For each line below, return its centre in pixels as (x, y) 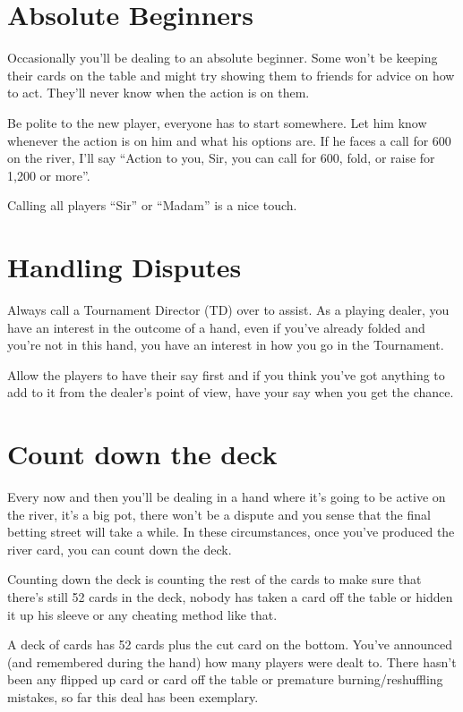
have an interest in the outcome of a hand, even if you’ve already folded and (216, 327)
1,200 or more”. (49, 175)
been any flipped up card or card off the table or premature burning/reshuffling (225, 679)
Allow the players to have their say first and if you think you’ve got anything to (226, 374)
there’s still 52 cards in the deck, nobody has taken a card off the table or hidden (230, 597)
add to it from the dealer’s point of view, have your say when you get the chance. (231, 392)
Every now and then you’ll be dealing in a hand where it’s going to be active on (227, 497)
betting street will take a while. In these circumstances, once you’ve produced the (231, 532)
